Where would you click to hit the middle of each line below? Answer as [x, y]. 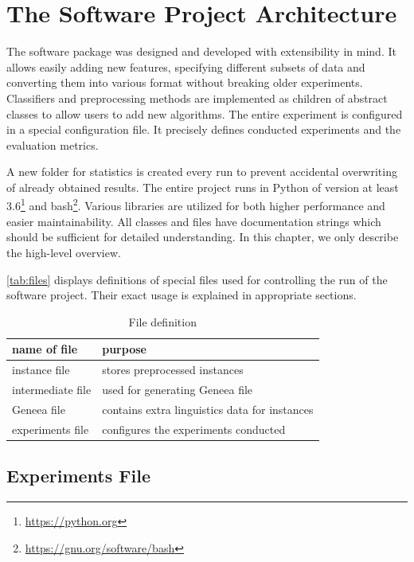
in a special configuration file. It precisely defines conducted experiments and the [204, 129]
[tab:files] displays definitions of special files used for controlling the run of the [197, 279]
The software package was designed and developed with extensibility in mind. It [201, 51]
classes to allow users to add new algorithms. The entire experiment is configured [205, 113]
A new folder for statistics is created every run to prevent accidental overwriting [202, 172]
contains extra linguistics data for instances [208, 409]
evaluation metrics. [53, 144]
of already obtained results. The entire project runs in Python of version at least [203, 187]
